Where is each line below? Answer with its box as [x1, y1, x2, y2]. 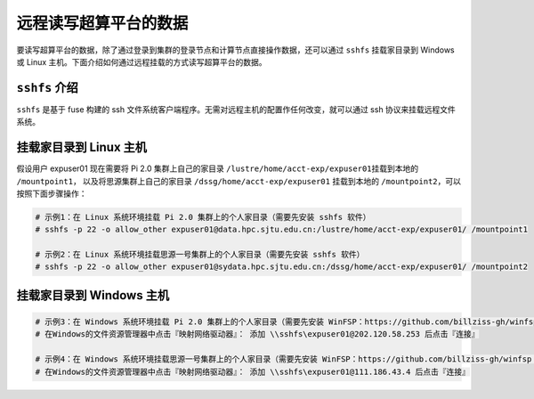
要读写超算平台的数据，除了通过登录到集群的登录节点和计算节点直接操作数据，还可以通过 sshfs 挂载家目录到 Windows [16, 45, 455, 55]
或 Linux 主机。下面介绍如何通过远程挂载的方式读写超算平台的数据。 [16, 56, 267, 67]
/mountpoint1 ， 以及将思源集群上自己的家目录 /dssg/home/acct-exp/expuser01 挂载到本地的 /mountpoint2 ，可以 [16, 175, 462, 186]
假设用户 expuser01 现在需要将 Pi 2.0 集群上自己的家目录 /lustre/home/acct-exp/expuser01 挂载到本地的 [16, 163, 418, 174]
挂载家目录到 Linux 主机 [16, 140, 147, 155]
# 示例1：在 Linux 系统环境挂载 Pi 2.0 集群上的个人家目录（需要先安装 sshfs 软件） [35, 212, 371, 222]
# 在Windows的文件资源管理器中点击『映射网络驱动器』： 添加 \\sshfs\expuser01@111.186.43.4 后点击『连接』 [35, 366, 471, 377]
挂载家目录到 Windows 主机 [16, 288, 169, 303]
